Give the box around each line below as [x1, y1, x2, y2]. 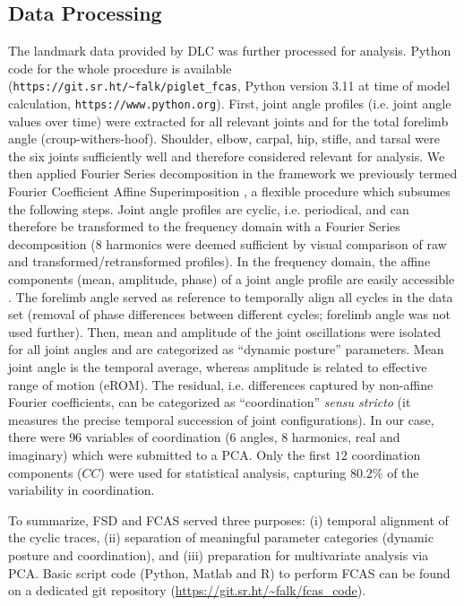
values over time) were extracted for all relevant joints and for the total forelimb [8, 111, 449, 130]
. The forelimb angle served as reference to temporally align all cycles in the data [8, 287, 453, 306]
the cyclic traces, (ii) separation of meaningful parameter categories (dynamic [8, 528, 434, 547]
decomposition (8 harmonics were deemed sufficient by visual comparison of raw [8, 234, 447, 253]
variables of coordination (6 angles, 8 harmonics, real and [85, 428, 400, 446]
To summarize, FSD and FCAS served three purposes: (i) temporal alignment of [8, 510, 449, 529]
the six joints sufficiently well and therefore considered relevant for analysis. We [8, 146, 445, 165]
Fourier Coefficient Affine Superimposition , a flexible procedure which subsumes [8, 182, 451, 201]
